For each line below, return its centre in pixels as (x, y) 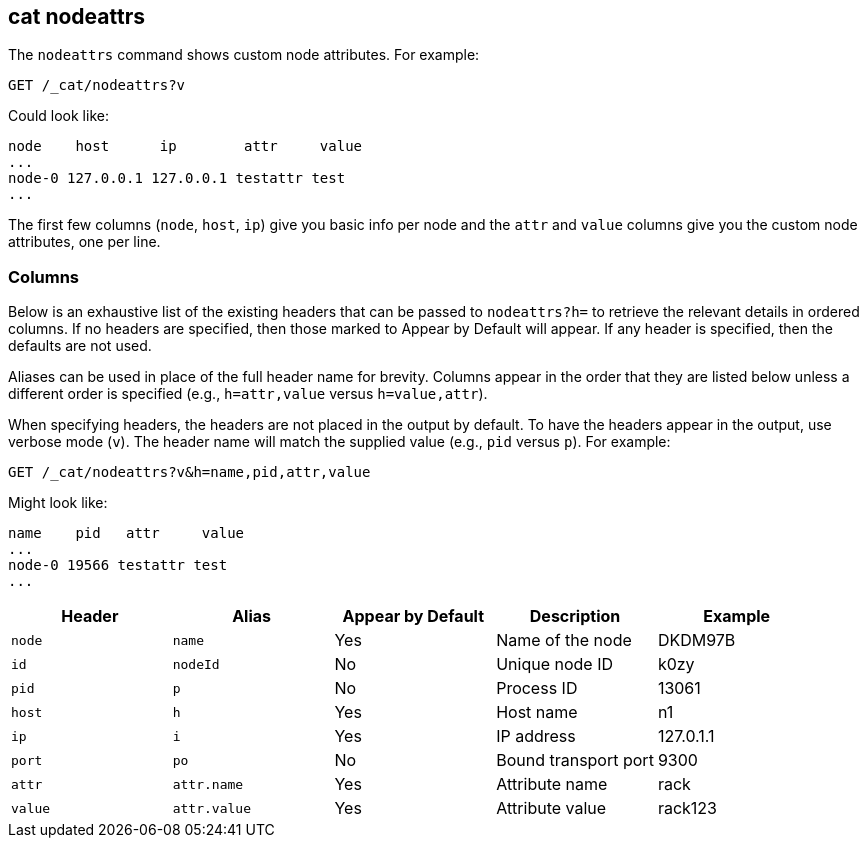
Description (575, 616)
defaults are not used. (80, 346)
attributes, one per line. (84, 242)
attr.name (208, 784)
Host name (537, 712)
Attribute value (551, 808)
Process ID (537, 688)
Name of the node (564, 640)
